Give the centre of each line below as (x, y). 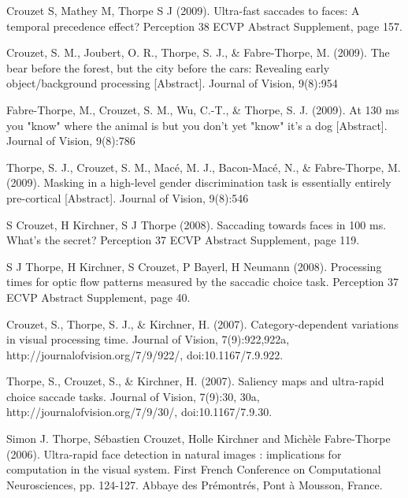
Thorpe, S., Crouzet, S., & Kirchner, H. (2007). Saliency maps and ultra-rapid (195, 381)
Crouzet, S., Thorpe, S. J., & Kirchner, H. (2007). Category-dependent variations (202, 323)
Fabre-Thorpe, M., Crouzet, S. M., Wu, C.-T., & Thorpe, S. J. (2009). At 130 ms (203, 109)
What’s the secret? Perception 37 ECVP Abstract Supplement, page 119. (183, 240)
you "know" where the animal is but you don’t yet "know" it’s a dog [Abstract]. (197, 125)
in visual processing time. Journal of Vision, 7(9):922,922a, (148, 339)
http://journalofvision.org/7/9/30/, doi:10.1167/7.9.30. (139, 412)
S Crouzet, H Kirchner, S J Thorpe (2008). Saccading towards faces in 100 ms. (197, 224)
